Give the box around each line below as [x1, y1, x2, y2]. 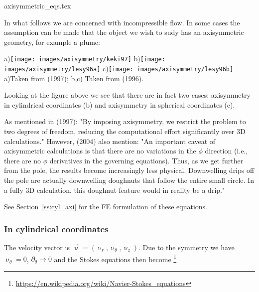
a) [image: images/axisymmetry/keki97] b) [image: [4, 53, 165, 64]
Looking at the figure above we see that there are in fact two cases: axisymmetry [4, 90, 251, 100]
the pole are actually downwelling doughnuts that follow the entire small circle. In [4, 175, 254, 185]
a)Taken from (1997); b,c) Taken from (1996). [4, 73, 144, 83]
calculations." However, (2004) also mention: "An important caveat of [4, 136, 216, 146]
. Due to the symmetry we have [138, 242, 235, 253]
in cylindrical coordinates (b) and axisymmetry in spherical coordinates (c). [4, 99, 235, 110]
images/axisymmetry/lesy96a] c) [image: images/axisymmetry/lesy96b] [4, 63, 234, 74]
